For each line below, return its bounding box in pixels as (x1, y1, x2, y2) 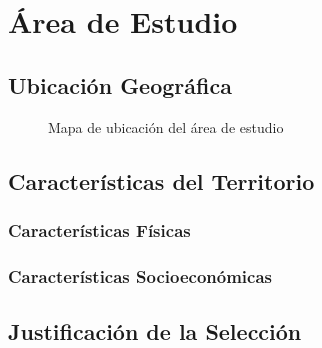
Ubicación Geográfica (8, 69, 232, 100)
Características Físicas (8, 217, 191, 242)
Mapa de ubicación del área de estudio (48, 116, 284, 137)
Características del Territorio (8, 165, 315, 196)
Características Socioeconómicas (8, 263, 273, 288)
